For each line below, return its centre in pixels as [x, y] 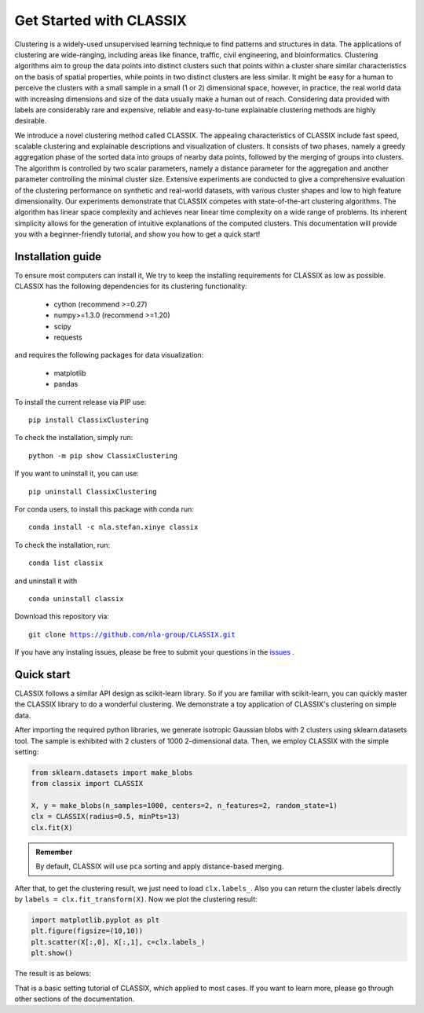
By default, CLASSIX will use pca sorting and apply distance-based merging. [160, 866]
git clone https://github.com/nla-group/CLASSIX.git [132, 634]
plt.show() [52, 953]
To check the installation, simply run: [74, 438]
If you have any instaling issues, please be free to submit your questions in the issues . [154, 652]
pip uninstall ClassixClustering [93, 492]
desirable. [31, 121]
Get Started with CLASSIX [101, 20]
